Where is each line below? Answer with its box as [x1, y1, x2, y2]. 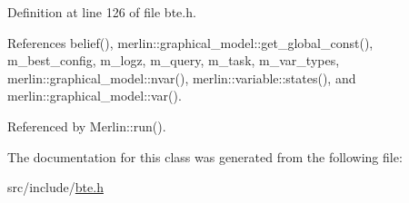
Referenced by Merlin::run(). [7, 116, 166, 135]
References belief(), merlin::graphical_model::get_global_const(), [7, 33, 374, 52]
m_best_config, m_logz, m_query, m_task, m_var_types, [7, 51, 340, 70]
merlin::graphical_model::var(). [7, 86, 182, 105]
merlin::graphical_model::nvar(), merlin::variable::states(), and [7, 68, 356, 87]
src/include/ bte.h [7, 178, 104, 197]
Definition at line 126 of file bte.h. [7, 3, 196, 21]
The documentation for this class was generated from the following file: [7, 147, 403, 166]
